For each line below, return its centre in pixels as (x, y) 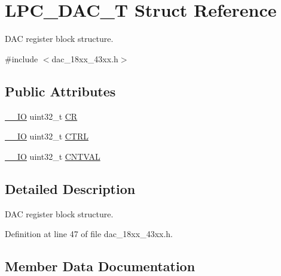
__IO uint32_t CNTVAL (53, 156)
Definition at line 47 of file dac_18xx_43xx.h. (89, 234)
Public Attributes (60, 91)
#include (22, 58)
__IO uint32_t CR (41, 116)
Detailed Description (70, 188)
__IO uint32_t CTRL (47, 136)
